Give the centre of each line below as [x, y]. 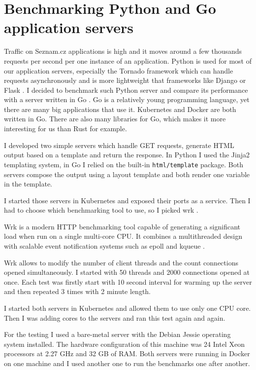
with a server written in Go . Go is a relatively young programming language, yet [127, 99]
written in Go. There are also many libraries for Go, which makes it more [115, 119]
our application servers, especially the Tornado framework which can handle [119, 70]
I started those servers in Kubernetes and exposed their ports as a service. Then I [127, 200]
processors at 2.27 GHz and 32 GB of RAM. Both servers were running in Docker [127, 353]
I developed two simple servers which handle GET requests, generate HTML [119, 145]
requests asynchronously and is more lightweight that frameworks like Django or [125, 80]
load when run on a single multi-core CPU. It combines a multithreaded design [123, 236]
